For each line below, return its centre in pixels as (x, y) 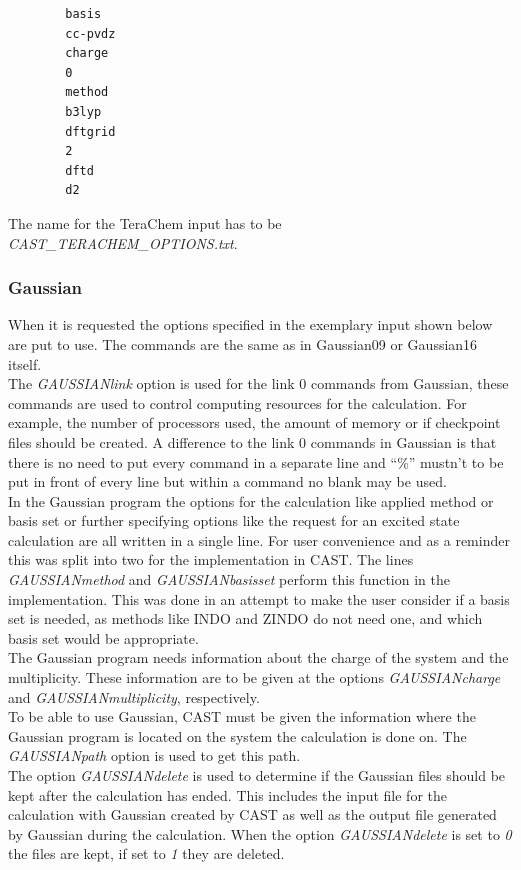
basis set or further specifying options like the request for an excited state (234, 520)
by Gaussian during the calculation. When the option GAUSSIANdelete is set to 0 (260, 833)
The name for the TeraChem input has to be (145, 222)
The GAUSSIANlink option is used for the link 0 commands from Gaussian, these (258, 383)
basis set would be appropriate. (103, 637)
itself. (25, 363)
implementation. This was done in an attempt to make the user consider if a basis (259, 598)
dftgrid (90, 131)
